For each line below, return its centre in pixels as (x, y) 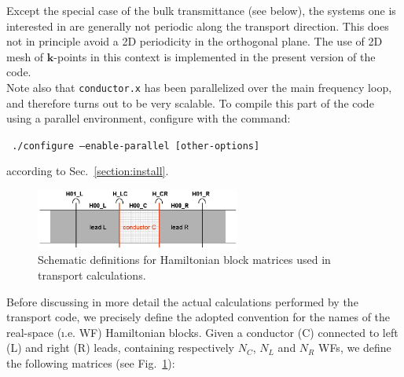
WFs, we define (354, 348)
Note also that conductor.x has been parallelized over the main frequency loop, (199, 87)
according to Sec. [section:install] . (88, 171)
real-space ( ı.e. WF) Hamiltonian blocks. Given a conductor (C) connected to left (202, 332)
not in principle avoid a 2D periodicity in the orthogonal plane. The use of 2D (195, 41)
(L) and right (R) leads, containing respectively (120, 348)
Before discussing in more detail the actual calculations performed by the (182, 301)
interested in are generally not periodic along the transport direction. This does (198, 26)
